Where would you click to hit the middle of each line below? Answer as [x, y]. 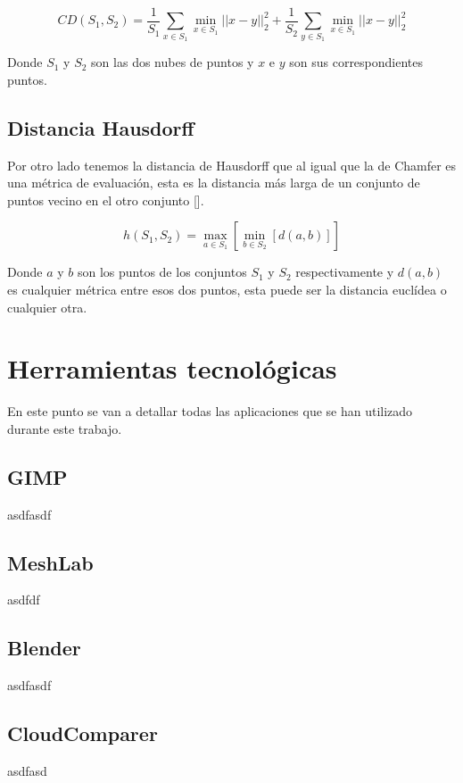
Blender [44, 648]
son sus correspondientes [356, 62]
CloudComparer [83, 733]
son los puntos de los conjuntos [162, 272]
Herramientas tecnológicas [172, 368]
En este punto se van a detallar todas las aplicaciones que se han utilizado [210, 411]
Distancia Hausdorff [101, 127]
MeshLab [50, 562]
